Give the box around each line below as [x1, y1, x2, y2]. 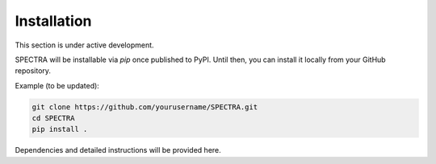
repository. [15, 66, 52, 76]
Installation [15, 12, 92, 30]
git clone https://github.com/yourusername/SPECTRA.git [31, 102, 258, 112]
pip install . [31, 125, 88, 134]
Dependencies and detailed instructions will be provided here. [15, 146, 221, 155]
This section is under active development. [15, 40, 154, 50]
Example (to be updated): [15, 80, 100, 90]
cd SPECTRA [31, 113, 75, 123]
